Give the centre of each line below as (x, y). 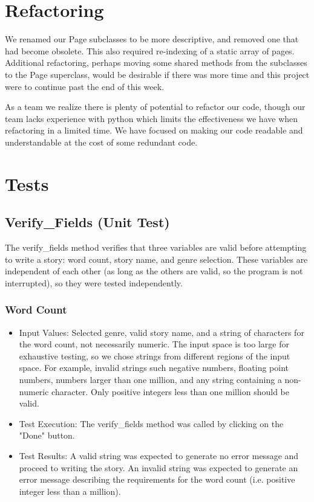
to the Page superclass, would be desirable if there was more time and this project (157, 74)
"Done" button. (47, 435)
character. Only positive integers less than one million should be (171, 391)
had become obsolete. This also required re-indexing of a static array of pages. (150, 50)
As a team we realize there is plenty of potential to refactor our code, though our (155, 107)
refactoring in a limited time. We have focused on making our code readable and (154, 130)
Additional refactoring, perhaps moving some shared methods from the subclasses (156, 63)
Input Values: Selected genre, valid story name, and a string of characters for (162, 332)
